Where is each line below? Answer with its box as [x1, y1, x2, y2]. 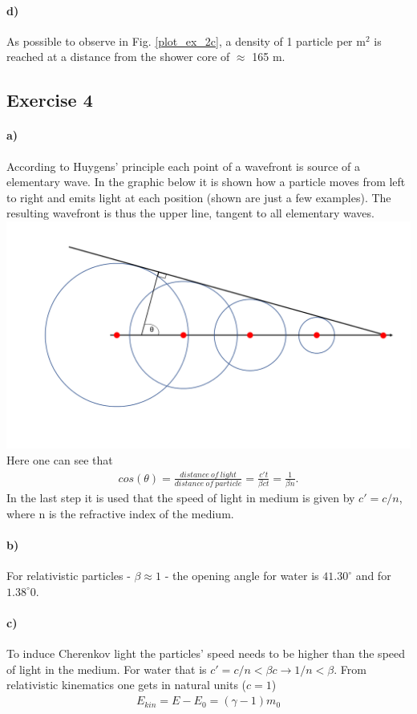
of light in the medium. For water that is [6, 660, 207, 677]
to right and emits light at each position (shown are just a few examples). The [6, 189, 391, 205]
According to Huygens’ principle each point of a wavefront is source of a [6, 157, 360, 174]
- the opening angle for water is [164, 567, 319, 584]
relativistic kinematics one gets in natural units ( [6, 676, 247, 693]
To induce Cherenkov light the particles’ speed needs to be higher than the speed [6, 645, 406, 662]
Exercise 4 [6, 87, 93, 112]
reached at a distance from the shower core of [6, 48, 230, 65]
